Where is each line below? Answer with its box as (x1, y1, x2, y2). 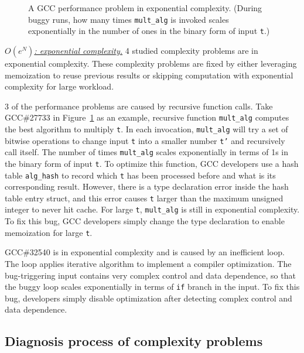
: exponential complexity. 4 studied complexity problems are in (34, 44, 258, 56)
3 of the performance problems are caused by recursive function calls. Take (5, 100, 273, 112)
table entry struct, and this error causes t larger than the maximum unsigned (5, 191, 283, 204)
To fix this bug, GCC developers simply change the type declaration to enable (5, 215, 285, 227)
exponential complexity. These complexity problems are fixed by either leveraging (5, 57, 297, 69)
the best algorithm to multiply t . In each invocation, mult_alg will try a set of (5, 122, 288, 135)
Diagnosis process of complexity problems (5, 332, 263, 350)
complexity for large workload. (5, 80, 114, 92)
